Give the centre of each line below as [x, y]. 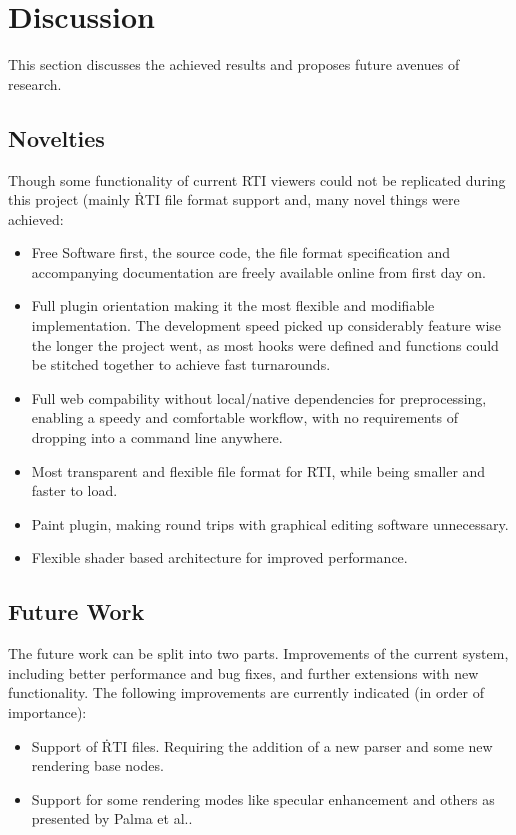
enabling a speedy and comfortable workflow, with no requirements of [244, 417]
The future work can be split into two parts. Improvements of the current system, [258, 653]
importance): [47, 712]
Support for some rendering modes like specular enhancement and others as [263, 798]
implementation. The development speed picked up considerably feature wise [266, 325]
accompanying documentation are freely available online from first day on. [258, 271]
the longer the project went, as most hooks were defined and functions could [265, 344]
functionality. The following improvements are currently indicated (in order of [246, 692]
